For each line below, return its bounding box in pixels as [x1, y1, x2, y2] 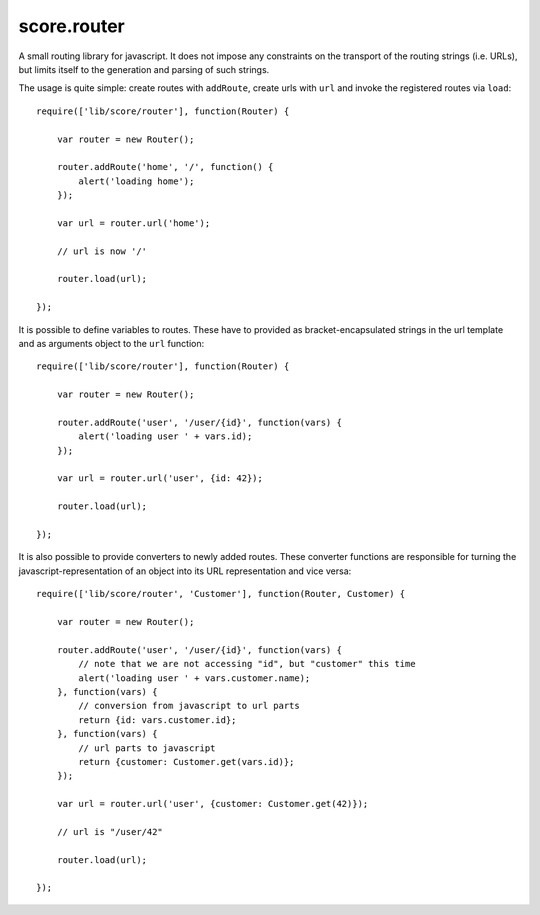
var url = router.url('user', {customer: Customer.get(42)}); [56, 798, 369, 810]
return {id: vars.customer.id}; [78, 714, 237, 725]
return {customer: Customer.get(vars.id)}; [78, 756, 295, 767]
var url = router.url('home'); [56, 217, 211, 229]
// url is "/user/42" [56, 826, 164, 837]
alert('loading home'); [78, 175, 195, 187]
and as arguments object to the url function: [18, 337, 205, 349]
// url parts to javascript [78, 742, 216, 754]
